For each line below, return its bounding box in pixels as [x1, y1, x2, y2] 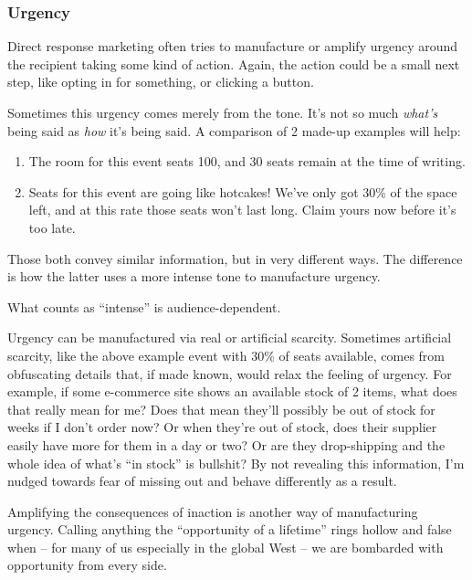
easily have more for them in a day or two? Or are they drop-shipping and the [7, 435, 446, 454]
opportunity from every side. [7, 555, 167, 575]
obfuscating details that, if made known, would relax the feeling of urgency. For [7, 364, 452, 383]
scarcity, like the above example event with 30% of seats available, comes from [7, 345, 446, 364]
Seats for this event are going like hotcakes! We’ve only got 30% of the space [28, 182, 457, 201]
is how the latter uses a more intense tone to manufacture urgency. [7, 267, 381, 286]
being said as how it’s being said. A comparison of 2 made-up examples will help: [7, 121, 461, 140]
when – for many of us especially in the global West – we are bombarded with [7, 537, 444, 556]
